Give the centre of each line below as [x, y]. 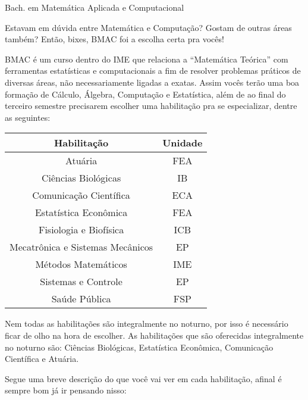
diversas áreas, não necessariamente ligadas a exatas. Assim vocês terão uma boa [152, 82]
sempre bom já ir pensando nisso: [66, 390]
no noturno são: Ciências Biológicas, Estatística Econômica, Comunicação [139, 347]
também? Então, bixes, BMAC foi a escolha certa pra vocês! [114, 39]
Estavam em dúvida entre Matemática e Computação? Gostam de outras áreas [148, 27]
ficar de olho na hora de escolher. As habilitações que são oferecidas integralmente [154, 335]
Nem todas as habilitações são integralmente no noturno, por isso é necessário [147, 324]
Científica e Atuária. [42, 359]
